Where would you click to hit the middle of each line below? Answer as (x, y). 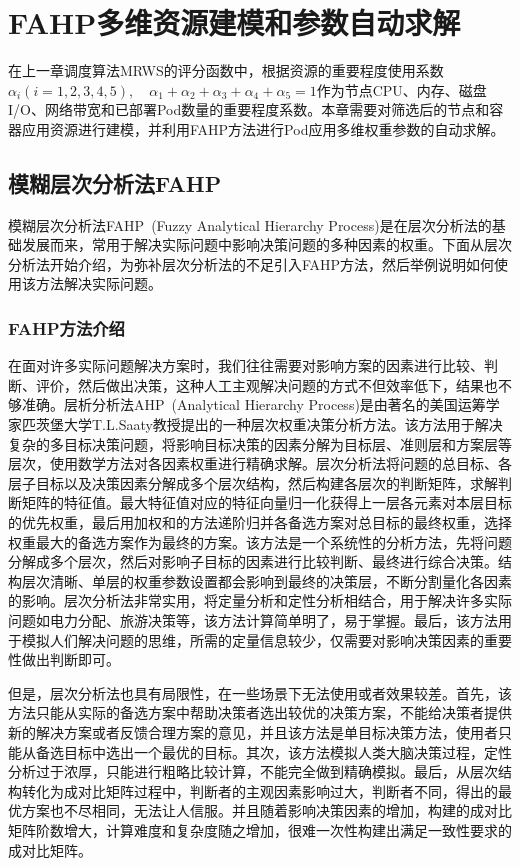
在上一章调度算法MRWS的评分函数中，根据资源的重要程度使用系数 (226, 70)
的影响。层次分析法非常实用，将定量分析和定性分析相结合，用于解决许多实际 (260, 600)
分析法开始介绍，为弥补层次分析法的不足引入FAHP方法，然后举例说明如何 (251, 263)
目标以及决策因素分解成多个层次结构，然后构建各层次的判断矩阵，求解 (266, 482)
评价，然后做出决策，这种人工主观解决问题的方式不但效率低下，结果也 (266, 384)
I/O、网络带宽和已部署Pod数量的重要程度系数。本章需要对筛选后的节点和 (249, 109)
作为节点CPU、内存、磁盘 (401, 89)
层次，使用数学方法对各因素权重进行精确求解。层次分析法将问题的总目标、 (253, 463)
